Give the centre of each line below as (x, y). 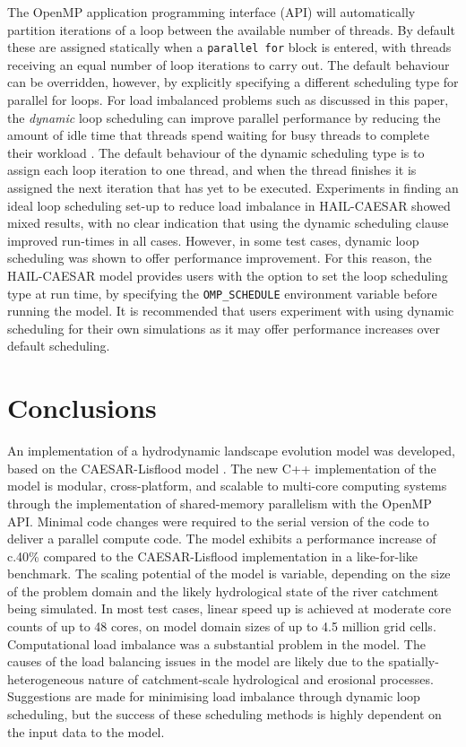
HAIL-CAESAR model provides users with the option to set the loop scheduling (228, 275)
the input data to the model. (86, 731)
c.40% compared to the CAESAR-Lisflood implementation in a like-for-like (213, 556)
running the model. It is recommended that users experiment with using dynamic (231, 311)
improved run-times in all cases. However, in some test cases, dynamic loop (213, 240)
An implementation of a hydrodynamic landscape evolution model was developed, (231, 451)
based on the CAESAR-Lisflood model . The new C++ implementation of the (222, 468)
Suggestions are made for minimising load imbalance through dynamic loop (214, 696)
